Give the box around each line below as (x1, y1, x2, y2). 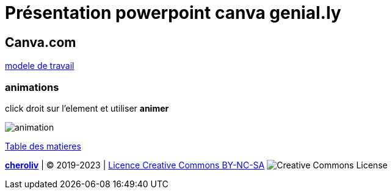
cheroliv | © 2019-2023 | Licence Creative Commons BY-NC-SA (5, 159, 265, 170)
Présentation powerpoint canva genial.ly (5, 2, 341, 23)
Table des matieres (5, 140, 81, 151)
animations (5, 81, 59, 93)
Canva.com (5, 34, 76, 50)
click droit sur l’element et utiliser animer (5, 102, 169, 113)
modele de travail (5, 60, 74, 71)
